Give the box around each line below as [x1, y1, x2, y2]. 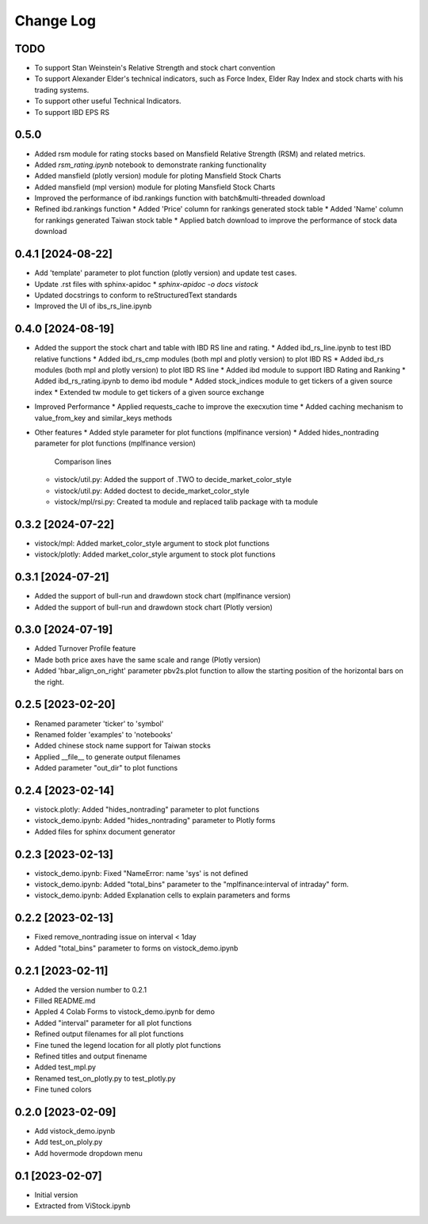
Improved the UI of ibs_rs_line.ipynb [34, 301, 152, 311]
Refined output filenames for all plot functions [34, 1029, 184, 1038]
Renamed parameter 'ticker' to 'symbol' [34, 718, 164, 729]
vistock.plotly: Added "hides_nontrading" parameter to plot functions [34, 805, 260, 814]
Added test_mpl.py [34, 1062, 97, 1072]
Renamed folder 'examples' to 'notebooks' [34, 729, 174, 739]
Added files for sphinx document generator [34, 827, 176, 836]
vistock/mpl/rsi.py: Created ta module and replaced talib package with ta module [54, 496, 319, 507]
